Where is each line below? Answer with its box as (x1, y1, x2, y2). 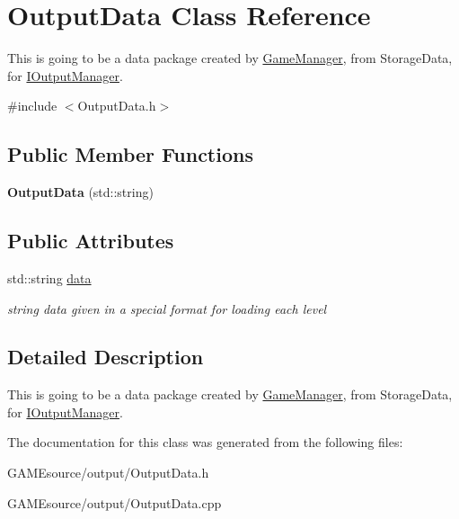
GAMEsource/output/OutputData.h (7, 463, 209, 482)
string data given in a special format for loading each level (7, 299, 327, 318)
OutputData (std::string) (7, 183, 154, 201)
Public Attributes (7, 227, 174, 255)
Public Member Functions (7, 140, 253, 168)
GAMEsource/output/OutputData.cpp (7, 493, 222, 512)
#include (7, 96, 57, 115)
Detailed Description (7, 343, 204, 371)
